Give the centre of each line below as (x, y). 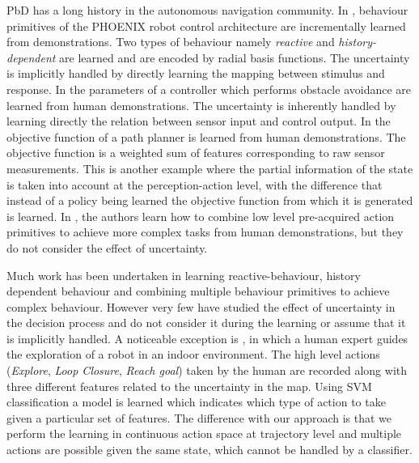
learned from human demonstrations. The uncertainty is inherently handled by (201, 105)
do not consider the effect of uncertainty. (107, 247)
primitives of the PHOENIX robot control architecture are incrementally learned (206, 25)
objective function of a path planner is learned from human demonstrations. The (206, 136)
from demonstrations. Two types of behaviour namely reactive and (171, 42)
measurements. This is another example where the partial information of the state (210, 168)
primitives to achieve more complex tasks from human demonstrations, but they (205, 232)
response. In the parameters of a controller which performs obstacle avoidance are (209, 89)
